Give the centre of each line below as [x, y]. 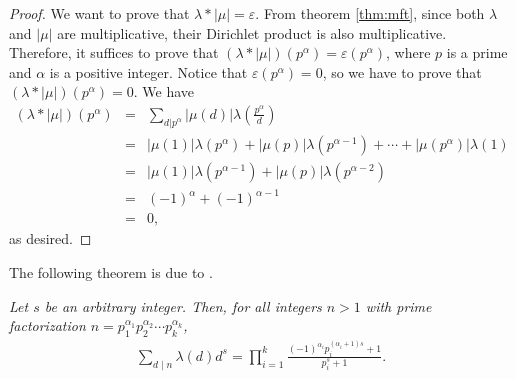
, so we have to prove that [402, 71]
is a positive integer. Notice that [148, 71]
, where [408, 52]
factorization [47, 325]
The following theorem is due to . [111, 272]
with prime [398, 305]
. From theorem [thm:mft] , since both [370, 13]
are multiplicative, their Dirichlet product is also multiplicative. [252, 32]
